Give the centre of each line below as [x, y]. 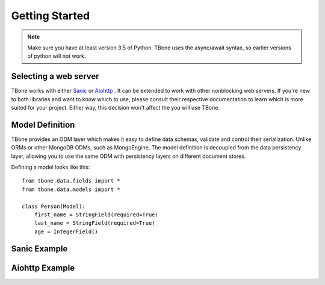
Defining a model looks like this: [51, 167]
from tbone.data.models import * [71, 189]
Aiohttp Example [43, 268]
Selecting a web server [55, 76]
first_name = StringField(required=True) [96, 215]
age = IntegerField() [66, 231]
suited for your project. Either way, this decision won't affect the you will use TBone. [115, 108]
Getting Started [51, 16]
